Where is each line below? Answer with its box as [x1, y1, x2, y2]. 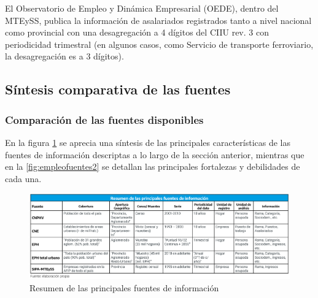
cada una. [5, 172, 42, 185]
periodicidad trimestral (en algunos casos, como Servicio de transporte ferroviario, [5, 37, 314, 50]
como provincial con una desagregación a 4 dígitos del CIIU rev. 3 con [5, 26, 269, 39]
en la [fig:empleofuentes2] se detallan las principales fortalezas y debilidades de [5, 160, 300, 173]
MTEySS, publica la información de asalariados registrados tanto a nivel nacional [5, 13, 312, 26]
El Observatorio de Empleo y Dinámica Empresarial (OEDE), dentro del [5, 2, 279, 14]
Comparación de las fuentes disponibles [5, 112, 204, 127]
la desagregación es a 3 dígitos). [5, 50, 124, 63]
